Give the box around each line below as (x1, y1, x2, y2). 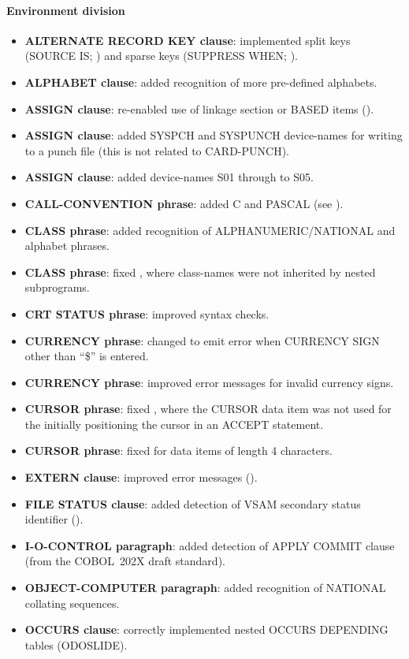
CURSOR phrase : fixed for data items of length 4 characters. (24, 442, 333, 459)
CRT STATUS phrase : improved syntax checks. (24, 305, 270, 322)
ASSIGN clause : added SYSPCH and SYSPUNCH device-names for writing (24, 127, 403, 143)
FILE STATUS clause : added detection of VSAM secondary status (24, 495, 361, 512)
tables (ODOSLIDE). (24, 636, 128, 653)
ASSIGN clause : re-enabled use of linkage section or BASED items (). (24, 100, 374, 117)
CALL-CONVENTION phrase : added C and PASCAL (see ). (24, 195, 344, 211)
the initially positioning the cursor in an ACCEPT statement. (24, 415, 324, 432)
